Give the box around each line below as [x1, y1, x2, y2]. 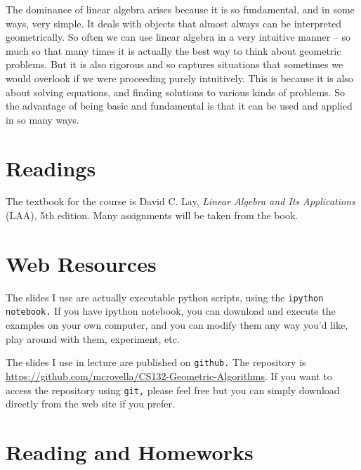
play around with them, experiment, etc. [6, 331, 180, 346]
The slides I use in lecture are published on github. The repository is [6, 355, 306, 370]
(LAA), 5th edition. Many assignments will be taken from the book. [6, 208, 298, 223]
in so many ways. [6, 112, 79, 126]
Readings [6, 153, 96, 182]
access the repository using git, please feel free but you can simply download [6, 382, 340, 397]
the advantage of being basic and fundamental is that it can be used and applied [6, 98, 353, 113]
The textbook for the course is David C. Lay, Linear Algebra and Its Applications [6, 194, 355, 209]
